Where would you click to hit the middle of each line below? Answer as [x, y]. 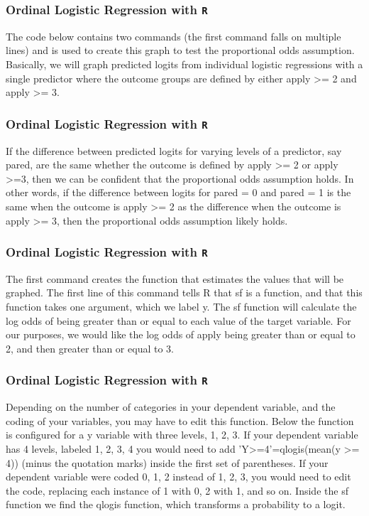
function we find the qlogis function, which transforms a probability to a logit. [176, 504]
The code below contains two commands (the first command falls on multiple [174, 36]
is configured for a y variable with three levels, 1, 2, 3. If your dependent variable [182, 435]
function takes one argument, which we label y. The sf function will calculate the [181, 307]
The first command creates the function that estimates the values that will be [175, 278]
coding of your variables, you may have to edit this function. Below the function [180, 420]
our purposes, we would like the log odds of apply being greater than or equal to [181, 334]
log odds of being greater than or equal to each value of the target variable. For [178, 320]
